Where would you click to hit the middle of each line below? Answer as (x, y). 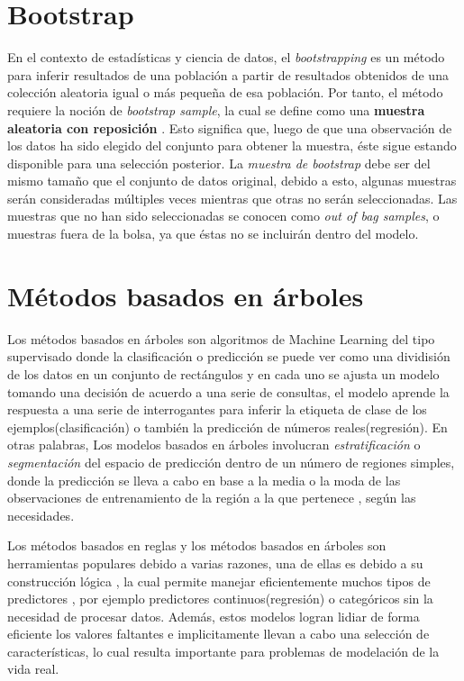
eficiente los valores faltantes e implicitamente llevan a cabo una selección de (218, 634)
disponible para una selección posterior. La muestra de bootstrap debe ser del (219, 163)
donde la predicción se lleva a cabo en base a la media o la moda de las (204, 480)
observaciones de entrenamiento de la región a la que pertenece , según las (212, 498)
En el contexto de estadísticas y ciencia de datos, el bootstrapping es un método (226, 57)
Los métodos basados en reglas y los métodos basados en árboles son (197, 545)
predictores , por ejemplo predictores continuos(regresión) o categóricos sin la (220, 599)
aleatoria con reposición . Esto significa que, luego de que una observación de (230, 127)
